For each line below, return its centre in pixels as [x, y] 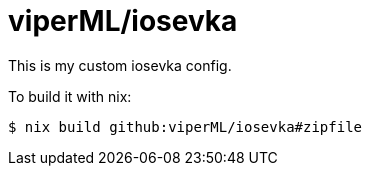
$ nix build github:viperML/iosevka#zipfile [185, 126]
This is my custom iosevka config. [120, 65]
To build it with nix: [70, 96]
